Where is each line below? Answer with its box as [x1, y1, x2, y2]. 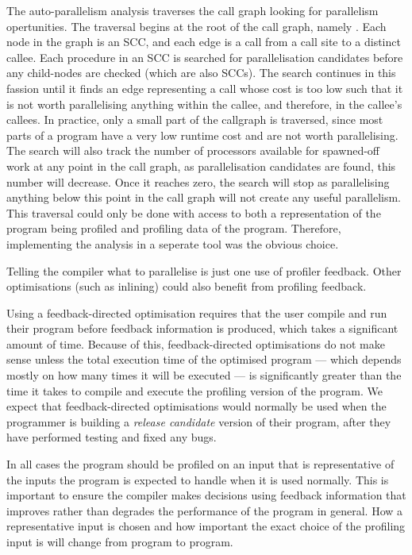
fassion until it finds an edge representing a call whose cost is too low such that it [6, 79, 403, 96]
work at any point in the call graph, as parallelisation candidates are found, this [6, 157, 396, 174]
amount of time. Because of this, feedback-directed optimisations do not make [6, 335, 385, 352]
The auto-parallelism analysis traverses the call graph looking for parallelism [6, 2, 379, 18]
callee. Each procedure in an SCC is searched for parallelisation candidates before [6, 48, 403, 65]
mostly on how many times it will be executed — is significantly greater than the [6, 367, 402, 383]
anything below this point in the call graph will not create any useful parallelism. [6, 189, 401, 206]
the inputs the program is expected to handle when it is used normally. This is [6, 471, 389, 488]
